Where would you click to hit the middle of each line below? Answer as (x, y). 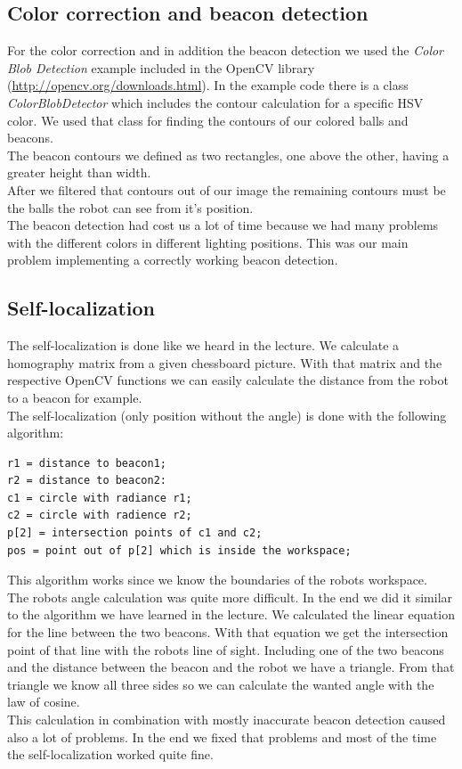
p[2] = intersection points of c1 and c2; (135, 533)
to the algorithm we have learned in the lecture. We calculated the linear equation (231, 614)
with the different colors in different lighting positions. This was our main (208, 242)
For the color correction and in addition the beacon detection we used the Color (226, 50)
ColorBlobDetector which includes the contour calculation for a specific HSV (215, 102)
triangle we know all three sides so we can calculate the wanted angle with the (221, 684)
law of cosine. (44, 702)
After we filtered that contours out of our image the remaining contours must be (227, 189)
